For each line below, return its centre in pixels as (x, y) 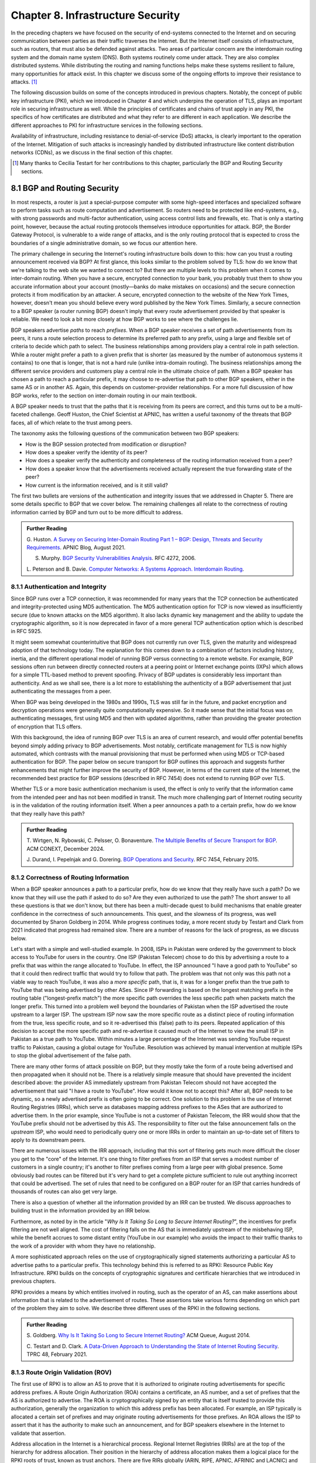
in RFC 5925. (26, 631)
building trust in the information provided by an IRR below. (80, 1211)
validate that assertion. (38, 1433)
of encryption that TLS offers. (47, 726)
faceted (20, 414)
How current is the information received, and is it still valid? (97, 485)
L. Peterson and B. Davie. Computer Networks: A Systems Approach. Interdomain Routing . (135, 569)
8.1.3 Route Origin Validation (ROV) (61, 1372)
